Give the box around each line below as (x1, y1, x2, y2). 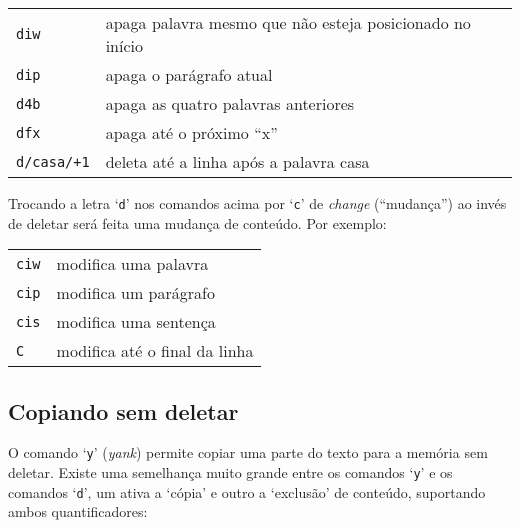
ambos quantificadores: (8, 501, 148, 522)
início (105, 34, 144, 57)
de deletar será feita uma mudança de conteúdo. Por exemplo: (8, 212, 387, 233)
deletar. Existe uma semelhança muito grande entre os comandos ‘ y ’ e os (8, 462, 453, 483)
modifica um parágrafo (56, 281, 215, 305)
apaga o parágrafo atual (105, 63, 273, 86)
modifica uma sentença (56, 310, 216, 334)
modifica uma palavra (56, 252, 209, 276)
